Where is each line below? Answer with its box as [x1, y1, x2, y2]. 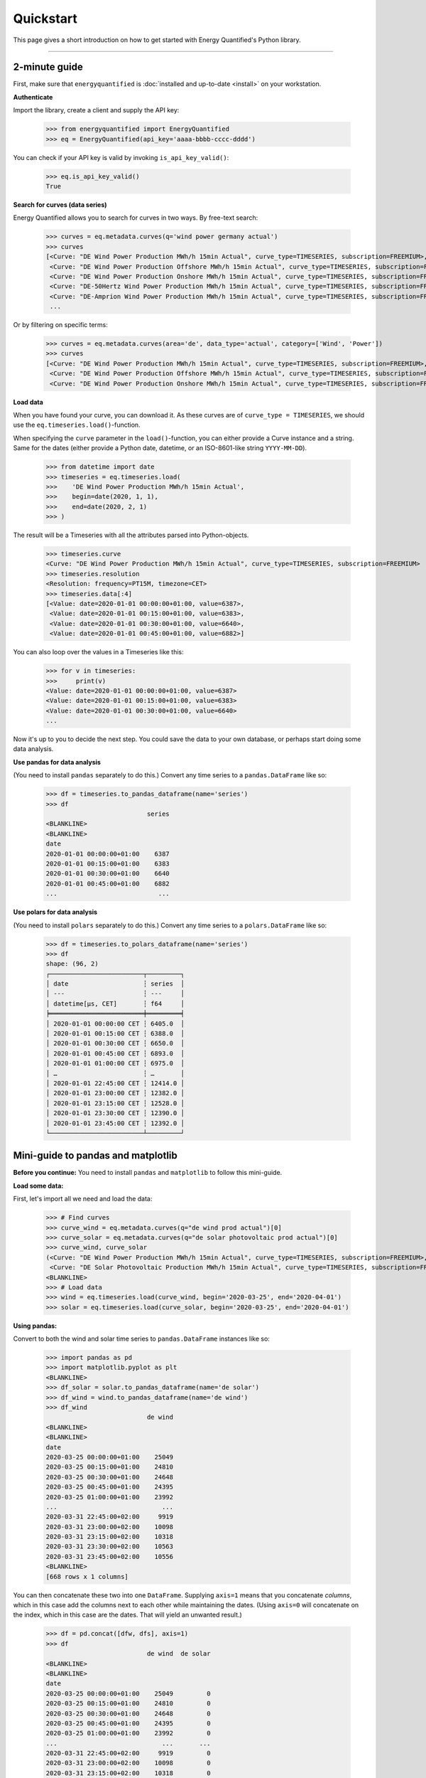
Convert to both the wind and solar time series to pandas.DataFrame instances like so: [13, 1334, 270, 1343]
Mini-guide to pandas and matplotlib [13, 1149, 177, 1162]
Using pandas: [13, 1321, 58, 1330]
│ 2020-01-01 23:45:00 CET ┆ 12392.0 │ [45, 1119, 185, 1127]
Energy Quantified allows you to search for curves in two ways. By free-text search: [13, 213, 258, 222]
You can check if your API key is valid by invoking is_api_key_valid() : [13, 153, 229, 161]
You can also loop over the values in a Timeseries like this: [13, 648, 184, 656]
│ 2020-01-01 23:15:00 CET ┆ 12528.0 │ [45, 1099, 185, 1107]
